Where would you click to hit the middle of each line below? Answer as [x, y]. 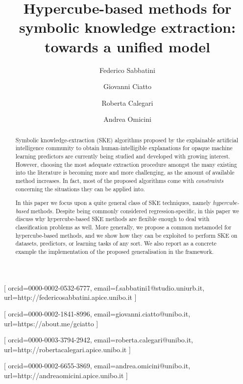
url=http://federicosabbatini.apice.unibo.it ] [70, 297]
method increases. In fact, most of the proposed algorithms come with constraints [119, 180]
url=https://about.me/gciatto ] [51, 323]
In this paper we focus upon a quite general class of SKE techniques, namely [113, 203]
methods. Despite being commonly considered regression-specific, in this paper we [135, 211]
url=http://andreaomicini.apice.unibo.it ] [66, 375]
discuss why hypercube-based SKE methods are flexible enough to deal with [112, 219]
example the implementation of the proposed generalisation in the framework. [115, 252]
